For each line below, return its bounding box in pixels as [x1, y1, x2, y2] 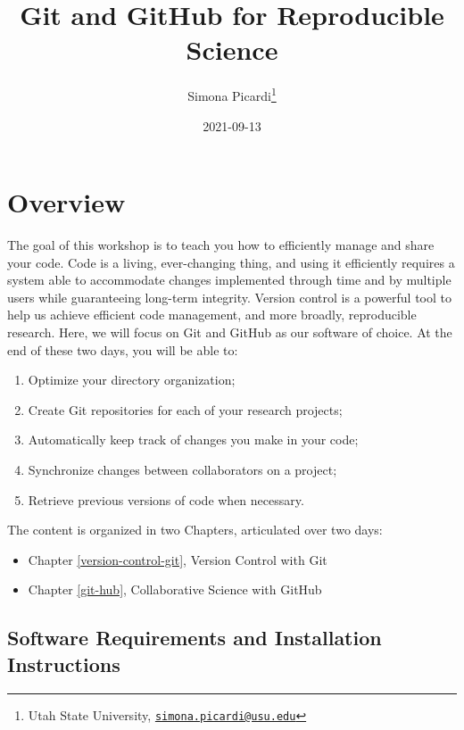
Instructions [7, 650, 120, 677]
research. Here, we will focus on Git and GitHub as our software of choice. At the [7, 323, 452, 342]
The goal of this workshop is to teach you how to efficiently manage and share [7, 236, 435, 254]
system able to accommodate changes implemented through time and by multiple [7, 270, 452, 289]
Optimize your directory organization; [28, 370, 236, 389]
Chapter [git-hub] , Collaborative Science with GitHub [28, 580, 322, 599]
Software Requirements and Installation [7, 624, 382, 651]
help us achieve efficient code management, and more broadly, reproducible [7, 305, 417, 324]
